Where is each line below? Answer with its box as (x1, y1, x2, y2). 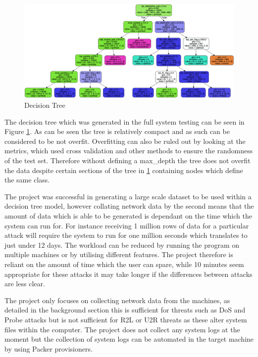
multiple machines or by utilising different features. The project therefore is (4, 249, 233, 260)
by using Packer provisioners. (4, 343, 93, 354)
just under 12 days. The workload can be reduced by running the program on (4, 239, 240, 250)
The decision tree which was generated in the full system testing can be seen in (4, 116, 245, 127)
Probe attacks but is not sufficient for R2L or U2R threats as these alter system (4, 314, 247, 324)
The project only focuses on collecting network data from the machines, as (4, 295, 230, 305)
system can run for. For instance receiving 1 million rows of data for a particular (4, 220, 249, 230)
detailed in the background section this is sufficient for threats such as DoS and (4, 305, 246, 315)
